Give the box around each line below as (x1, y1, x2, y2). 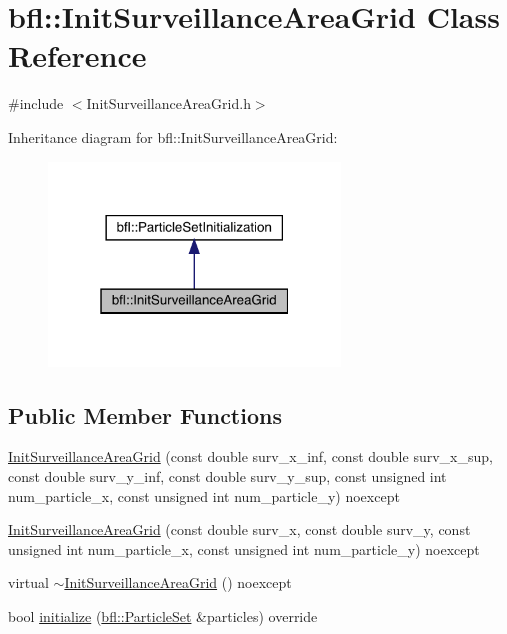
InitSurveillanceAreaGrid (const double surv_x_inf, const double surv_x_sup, (8, 446, 493, 467)
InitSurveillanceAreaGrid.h (86, 93, 251, 114)
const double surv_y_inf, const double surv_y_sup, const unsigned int (8, 466, 447, 487)
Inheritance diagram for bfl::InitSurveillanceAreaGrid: (8, 126, 338, 147)
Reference (8, 35, 147, 76)
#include (8, 93, 64, 114)
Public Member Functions (8, 399, 282, 430)
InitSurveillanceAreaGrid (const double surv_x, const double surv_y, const (8, 519, 471, 540)
